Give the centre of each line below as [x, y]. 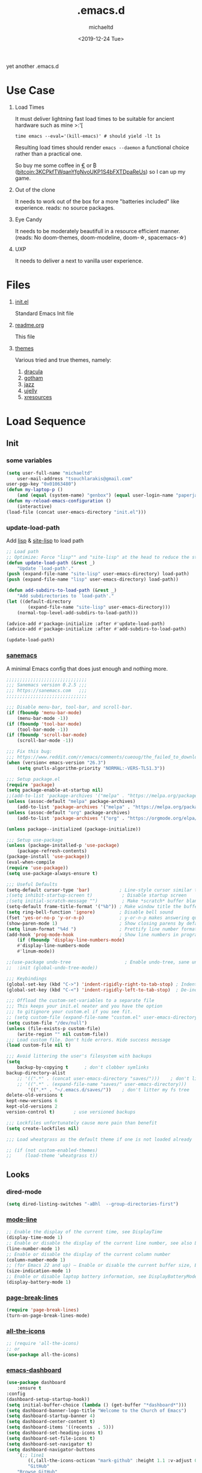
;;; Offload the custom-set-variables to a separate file [80, 1001]
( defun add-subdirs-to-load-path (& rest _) [62, 590]
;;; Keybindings [26, 978]
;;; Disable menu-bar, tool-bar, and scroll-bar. [70, 707]
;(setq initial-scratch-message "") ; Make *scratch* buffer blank [103, 901]
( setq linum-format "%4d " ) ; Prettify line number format [102, 929]
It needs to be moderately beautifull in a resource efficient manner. [97, 231]
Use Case [31, 90]
